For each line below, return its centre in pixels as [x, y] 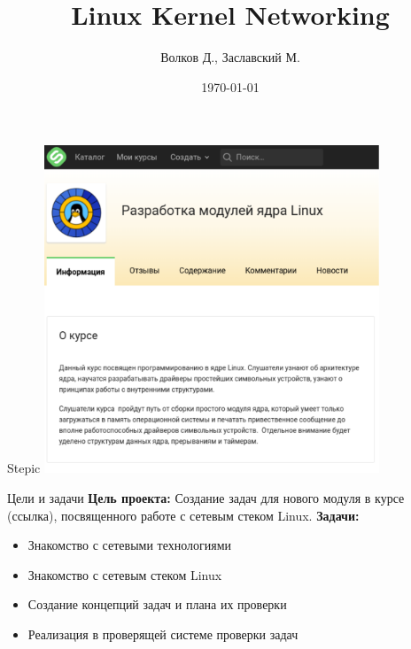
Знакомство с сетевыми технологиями [130, 545]
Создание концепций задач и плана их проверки [157, 604]
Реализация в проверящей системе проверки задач [163, 634]
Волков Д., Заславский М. [230, 57]
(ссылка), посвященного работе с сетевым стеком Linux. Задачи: [183, 515]
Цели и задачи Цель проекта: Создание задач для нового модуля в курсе [206, 498]
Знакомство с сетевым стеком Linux [125, 574]
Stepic [24, 468]
